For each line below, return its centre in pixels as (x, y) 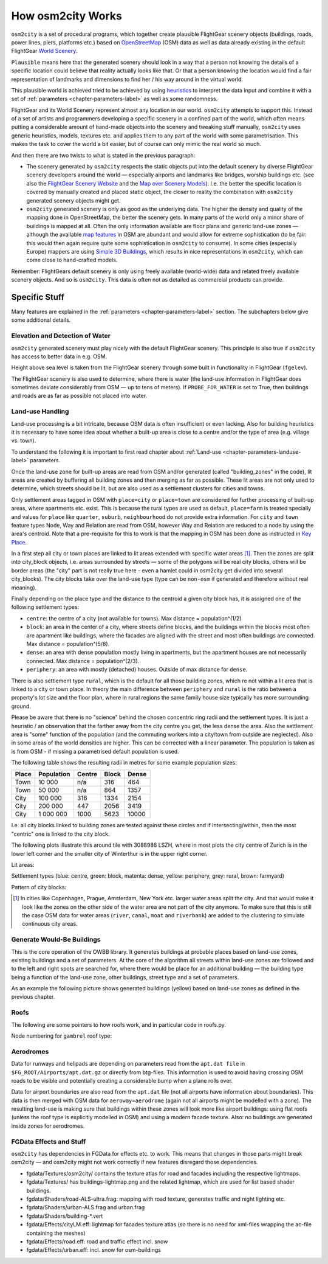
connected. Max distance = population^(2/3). (83, 661)
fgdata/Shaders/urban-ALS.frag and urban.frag (86, 1207)
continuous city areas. (50, 924)
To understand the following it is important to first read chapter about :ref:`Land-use (116, 452)
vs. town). (24, 440)
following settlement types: (45, 607)
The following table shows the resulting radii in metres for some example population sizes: (124, 763)
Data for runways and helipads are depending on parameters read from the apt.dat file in (128, 1064)
